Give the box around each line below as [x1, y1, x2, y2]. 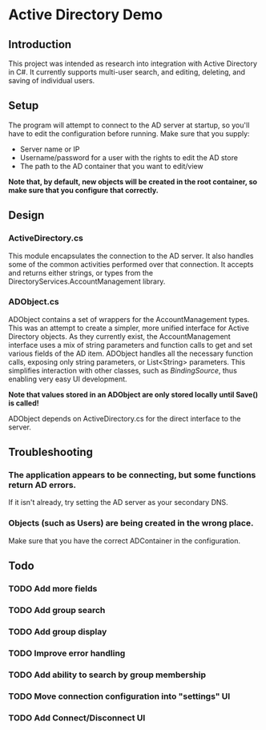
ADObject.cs [8, 296, 59, 308]
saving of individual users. [8, 76, 95, 85]
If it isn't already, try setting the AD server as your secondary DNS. [8, 498, 228, 507]
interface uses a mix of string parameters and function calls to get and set [8, 340, 253, 349]
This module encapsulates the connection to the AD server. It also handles [8, 251, 254, 260]
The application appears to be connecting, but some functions [8, 470, 256, 481]
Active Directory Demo [8, 6, 163, 24]
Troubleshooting [8, 446, 94, 459]
